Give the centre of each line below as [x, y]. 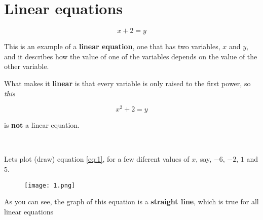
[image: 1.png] [50, 185]
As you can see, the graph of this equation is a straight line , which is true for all [131, 201]
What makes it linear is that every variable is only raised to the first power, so [127, 83]
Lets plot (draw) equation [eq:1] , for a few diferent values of [97, 159]
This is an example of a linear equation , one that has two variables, [112, 46]
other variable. [27, 66]
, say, [204, 159]
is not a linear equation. [42, 125]
